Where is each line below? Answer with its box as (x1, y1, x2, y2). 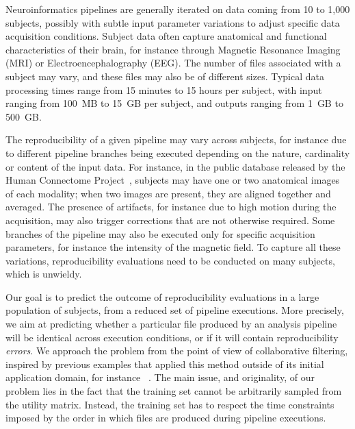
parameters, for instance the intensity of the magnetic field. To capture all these (5, 240, 341, 254)
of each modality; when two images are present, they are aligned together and (5, 186, 331, 200)
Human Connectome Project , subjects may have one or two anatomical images (5, 173, 340, 187)
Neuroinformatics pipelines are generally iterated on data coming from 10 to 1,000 (5, 2, 350, 16)
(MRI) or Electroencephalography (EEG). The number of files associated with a (5, 56, 341, 70)
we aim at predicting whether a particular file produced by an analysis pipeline (5, 317, 337, 331)
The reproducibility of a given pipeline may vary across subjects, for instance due (5, 132, 347, 147)
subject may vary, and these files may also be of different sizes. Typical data (5, 69, 324, 83)
